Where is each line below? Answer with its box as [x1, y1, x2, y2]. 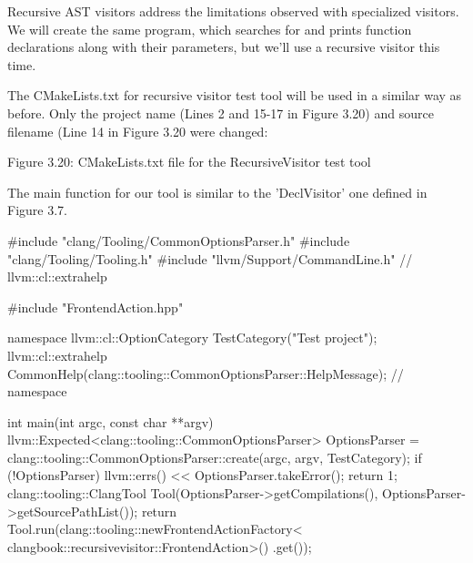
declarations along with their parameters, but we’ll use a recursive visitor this [7, 37, 440, 56]
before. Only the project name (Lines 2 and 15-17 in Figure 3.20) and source [7, 103, 434, 122]
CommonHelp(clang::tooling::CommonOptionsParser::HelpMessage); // [7, 363, 404, 383]
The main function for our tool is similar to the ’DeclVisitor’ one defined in [7, 182, 428, 201]
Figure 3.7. [7, 200, 67, 220]
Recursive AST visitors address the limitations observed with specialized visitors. [7, 2, 459, 20]
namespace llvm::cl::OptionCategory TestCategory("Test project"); [7, 328, 377, 347]
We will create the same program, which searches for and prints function [7, 19, 412, 38]
